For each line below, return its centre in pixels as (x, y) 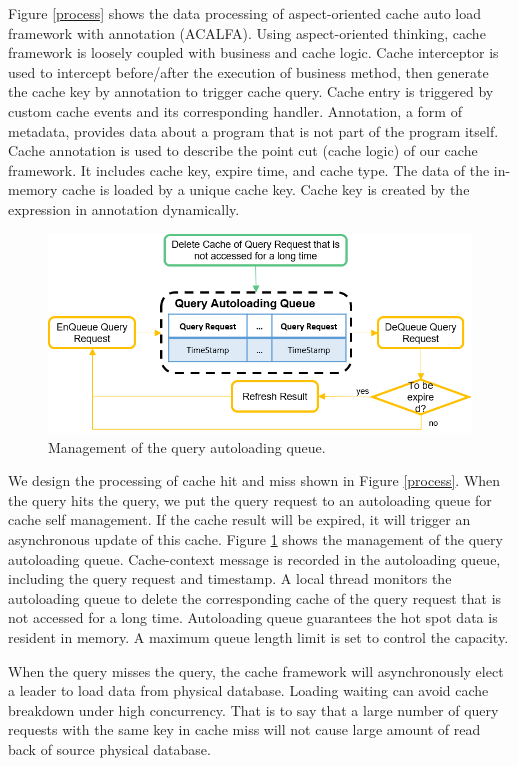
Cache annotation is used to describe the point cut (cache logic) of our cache (243, 150)
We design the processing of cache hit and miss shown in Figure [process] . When (254, 480)
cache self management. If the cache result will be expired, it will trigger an (239, 519)
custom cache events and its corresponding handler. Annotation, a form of (235, 110)
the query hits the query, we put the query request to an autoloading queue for (250, 499)
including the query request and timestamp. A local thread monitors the (230, 578)
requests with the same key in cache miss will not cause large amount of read (244, 729)
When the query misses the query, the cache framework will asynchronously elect (256, 670)
